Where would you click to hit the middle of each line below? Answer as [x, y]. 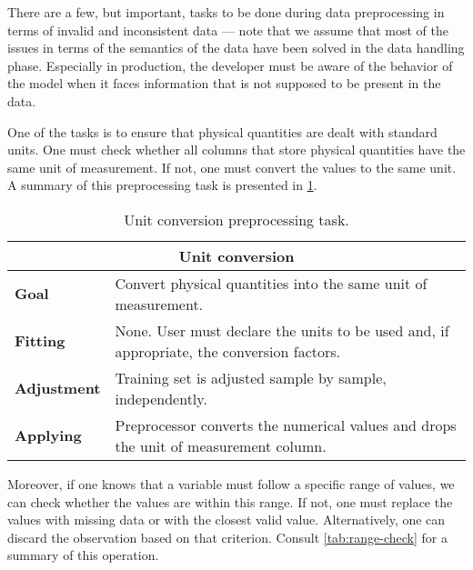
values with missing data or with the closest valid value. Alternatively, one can [226, 520]
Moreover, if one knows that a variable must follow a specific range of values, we [231, 483]
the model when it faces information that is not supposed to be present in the [224, 83]
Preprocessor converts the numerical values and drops [286, 425]
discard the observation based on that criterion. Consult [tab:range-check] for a [227, 537]
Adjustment [58, 388]
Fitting [40, 341]
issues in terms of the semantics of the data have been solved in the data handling [236, 48]
